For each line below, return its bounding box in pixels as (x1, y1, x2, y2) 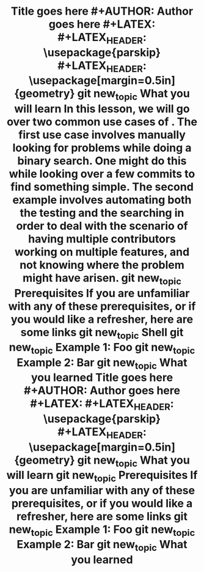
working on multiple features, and (14, 245, 190, 258)
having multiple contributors (27, 231, 177, 246)
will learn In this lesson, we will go (14, 102, 190, 116)
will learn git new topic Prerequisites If (6, 469, 198, 484)
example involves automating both (12, 193, 192, 206)
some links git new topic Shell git (20, 325, 184, 341)
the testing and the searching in (20, 206, 184, 220)
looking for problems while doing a (12, 141, 192, 154)
